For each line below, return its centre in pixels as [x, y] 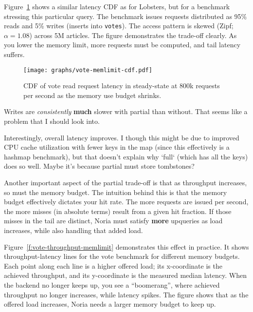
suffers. [14, 54]
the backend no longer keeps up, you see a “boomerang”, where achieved [112, 284]
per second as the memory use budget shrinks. [92, 95]
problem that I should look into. [52, 121]
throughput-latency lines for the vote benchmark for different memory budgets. [122, 256]
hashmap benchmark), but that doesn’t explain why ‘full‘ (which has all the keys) [126, 156]
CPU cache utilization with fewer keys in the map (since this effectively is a [117, 147]
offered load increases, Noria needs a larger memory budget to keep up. [110, 304]
